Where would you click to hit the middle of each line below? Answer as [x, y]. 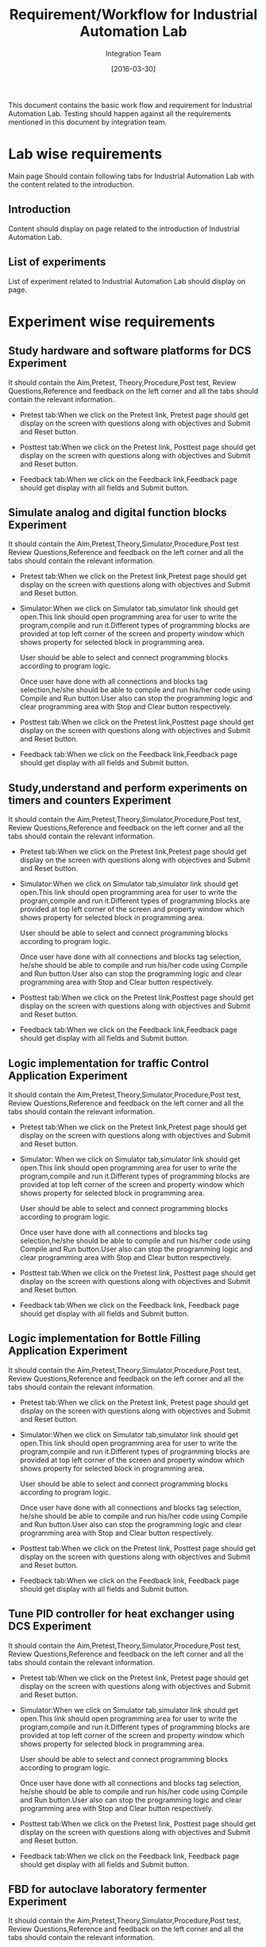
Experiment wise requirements [112, 321]
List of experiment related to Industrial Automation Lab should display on [127, 281]
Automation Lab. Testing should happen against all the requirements [120, 114]
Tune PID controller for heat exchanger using [121, 1614]
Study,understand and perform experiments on [128, 788]
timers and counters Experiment [90, 800]
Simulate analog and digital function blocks [118, 513]
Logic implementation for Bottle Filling [104, 1338]
